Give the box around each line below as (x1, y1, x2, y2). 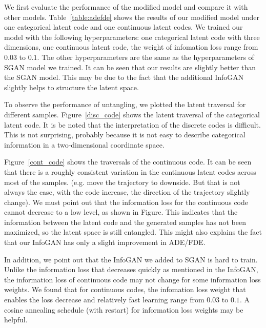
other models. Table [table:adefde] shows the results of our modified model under (4, 11, 259, 22)
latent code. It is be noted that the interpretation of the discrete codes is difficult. (4, 119, 261, 130)
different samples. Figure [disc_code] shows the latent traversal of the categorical (4, 109, 260, 119)
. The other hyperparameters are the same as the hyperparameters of (37, 51, 254, 62)
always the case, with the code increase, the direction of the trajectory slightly (4, 187, 250, 197)
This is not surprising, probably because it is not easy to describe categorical (4, 129, 245, 140)
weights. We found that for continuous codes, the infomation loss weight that (4, 284, 246, 295)
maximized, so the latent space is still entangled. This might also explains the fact (4, 227, 262, 237)
